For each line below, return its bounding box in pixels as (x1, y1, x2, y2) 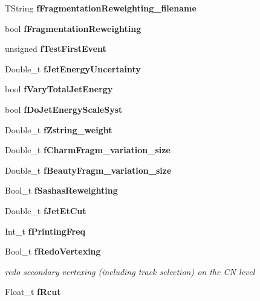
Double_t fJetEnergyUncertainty (5, 62, 141, 75)
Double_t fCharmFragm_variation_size (5, 144, 171, 156)
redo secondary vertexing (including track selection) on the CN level (5, 265, 255, 277)
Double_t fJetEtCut (5, 204, 86, 217)
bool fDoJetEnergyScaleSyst (5, 103, 123, 115)
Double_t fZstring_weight (5, 123, 112, 136)
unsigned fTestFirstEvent (5, 42, 106, 55)
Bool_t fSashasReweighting (5, 184, 118, 197)
